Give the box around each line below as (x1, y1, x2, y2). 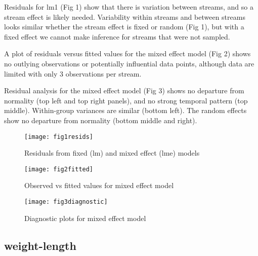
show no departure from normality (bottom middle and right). (4, 115, 197, 125)
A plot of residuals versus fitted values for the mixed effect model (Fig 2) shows (4, 48, 251, 59)
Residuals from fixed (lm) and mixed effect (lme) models (24, 148, 200, 158)
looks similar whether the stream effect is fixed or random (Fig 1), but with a (4, 21, 244, 32)
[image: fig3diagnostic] (24, 198, 108, 206)
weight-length (4, 237, 76, 253)
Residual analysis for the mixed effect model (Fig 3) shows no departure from (4, 85, 244, 96)
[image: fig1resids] (24, 133, 94, 140)
